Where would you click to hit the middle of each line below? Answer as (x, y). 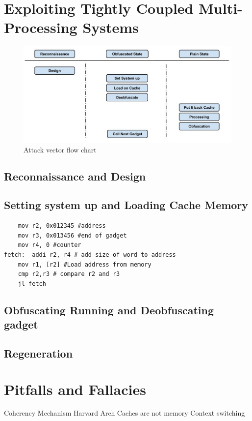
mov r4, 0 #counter (50, 245)
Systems (111, 27)
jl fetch (32, 284)
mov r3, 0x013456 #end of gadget (72, 235)
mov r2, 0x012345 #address (62, 226)
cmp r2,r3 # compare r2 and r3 (69, 274)
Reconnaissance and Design (75, 176)
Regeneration (38, 353)
